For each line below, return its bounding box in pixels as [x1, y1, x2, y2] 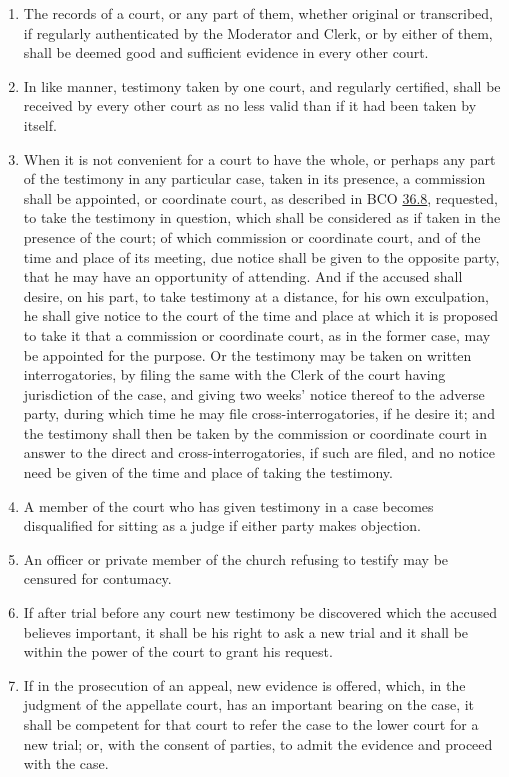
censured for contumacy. [23, 568, 172, 589]
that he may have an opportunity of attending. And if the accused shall [23, 266, 463, 287]
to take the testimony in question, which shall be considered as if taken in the [23, 207, 501, 228]
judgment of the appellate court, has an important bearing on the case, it [23, 694, 475, 715]
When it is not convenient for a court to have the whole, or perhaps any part [23, 148, 496, 169]
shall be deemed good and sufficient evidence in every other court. [23, 42, 429, 63]
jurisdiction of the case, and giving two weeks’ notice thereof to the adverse [23, 383, 485, 404]
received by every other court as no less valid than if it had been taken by [23, 95, 477, 116]
